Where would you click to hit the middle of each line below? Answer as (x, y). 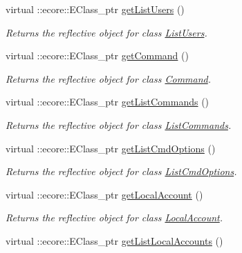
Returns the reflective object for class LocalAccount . (114, 217)
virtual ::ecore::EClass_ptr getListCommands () (108, 102)
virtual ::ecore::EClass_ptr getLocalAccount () (104, 194)
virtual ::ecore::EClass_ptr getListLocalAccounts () (114, 240)
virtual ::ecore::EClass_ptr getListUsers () (95, 9)
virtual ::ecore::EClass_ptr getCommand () (97, 55)
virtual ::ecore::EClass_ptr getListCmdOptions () (111, 148)
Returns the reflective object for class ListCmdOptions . (121, 171)
